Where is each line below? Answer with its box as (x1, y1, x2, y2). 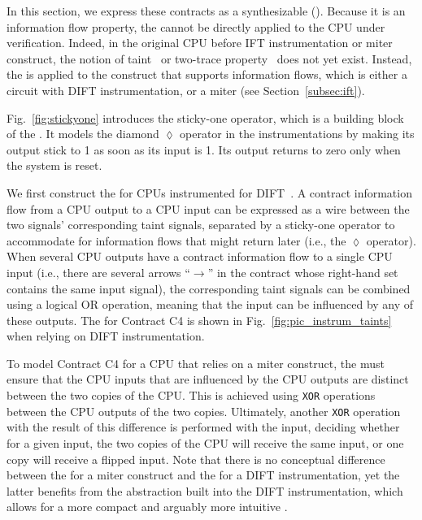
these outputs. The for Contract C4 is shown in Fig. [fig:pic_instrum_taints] (7, 311, 392, 328)
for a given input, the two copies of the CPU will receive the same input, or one (7, 434, 404, 451)
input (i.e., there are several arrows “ (7, 263, 190, 280)
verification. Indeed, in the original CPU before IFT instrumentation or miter (7, 34, 393, 51)
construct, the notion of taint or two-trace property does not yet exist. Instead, (7, 50, 412, 67)
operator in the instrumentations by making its (180, 125, 415, 142)
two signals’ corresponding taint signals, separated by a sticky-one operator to (7, 216, 395, 233)
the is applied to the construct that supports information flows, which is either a (7, 66, 407, 83)
